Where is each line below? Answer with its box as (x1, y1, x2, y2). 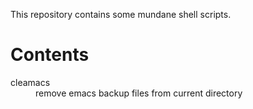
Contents (10, 44, 90, 66)
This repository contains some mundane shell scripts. (10, 9, 232, 20)
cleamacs (10, 76, 51, 88)
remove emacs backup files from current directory (35, 87, 243, 99)
